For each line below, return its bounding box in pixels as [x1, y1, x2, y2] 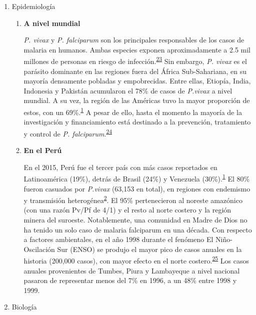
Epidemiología [11, 1, 55, 11]
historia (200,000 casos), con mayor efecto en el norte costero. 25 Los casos [23, 254, 249, 265]
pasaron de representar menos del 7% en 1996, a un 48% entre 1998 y [23, 275, 237, 285]
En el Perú [23, 145, 62, 155]
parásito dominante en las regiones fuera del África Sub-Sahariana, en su [23, 65, 247, 76]
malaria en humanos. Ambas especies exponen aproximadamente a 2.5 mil [23, 44, 250, 54]
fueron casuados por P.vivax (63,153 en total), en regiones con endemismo [23, 183, 250, 193]
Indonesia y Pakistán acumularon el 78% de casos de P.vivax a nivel [23, 85, 232, 95]
